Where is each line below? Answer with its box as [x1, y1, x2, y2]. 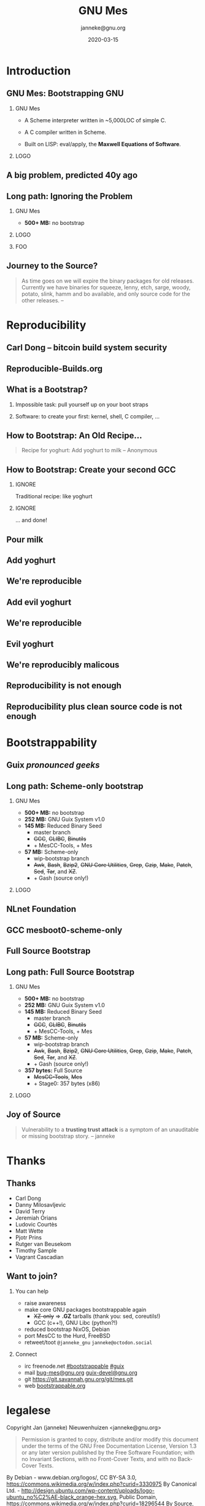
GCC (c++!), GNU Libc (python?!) [33, 1319, 118, 1326]
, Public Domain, [116, 1493, 158, 1500]
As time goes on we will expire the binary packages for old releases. [21, 277, 195, 284]
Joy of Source [6, 1110, 61, 1120]
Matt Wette [15, 1227, 44, 1234]
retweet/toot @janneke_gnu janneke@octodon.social [24, 1338, 152, 1346]
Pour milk [6, 534, 44, 544]
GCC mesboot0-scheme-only [6, 925, 123, 935]
